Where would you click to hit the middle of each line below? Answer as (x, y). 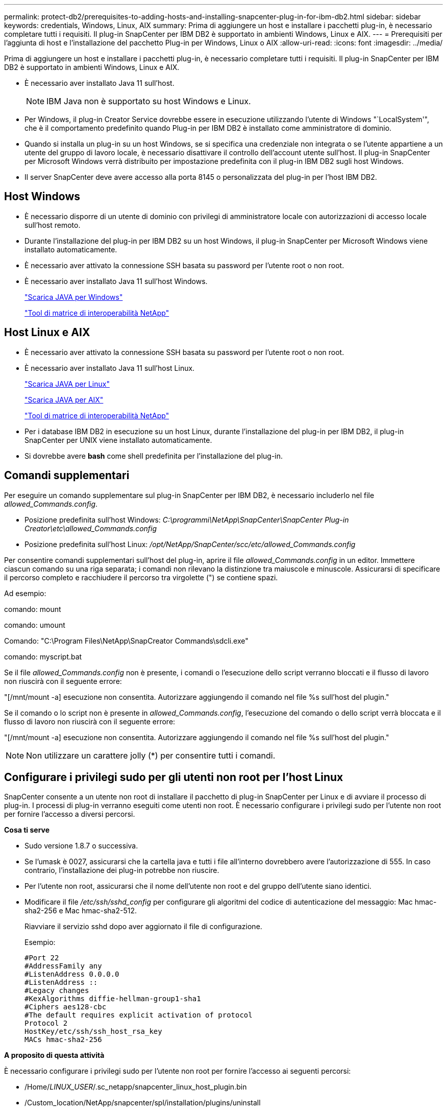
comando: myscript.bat (43, 656)
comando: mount (33, 609)
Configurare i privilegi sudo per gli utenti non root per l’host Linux (174, 777)
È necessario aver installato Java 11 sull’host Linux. (110, 368)
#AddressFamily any (63, 966)
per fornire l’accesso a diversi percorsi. (70, 814)
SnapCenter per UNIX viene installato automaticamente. (118, 440)
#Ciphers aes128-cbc (66, 1007)
